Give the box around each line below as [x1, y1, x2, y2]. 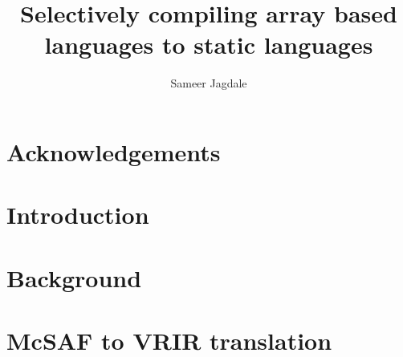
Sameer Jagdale [170, 75, 247, 91]
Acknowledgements [6, 135, 221, 168]
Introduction [6, 198, 149, 231]
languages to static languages [44, 28, 373, 61]
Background [6, 261, 142, 294]
